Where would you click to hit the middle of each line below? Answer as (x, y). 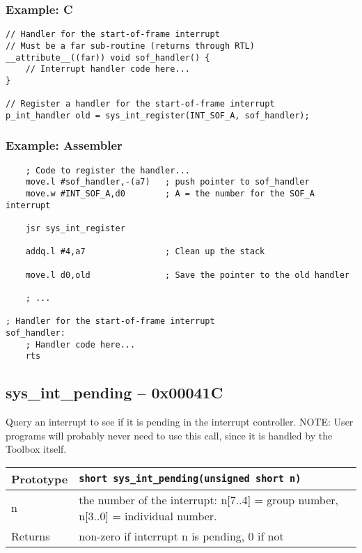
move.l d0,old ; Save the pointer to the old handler (187, 275)
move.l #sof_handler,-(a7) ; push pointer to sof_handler (167, 182)
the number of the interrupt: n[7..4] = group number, (208, 499)
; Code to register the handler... (108, 170)
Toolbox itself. (36, 449)
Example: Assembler (64, 145)
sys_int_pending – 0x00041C (115, 392)
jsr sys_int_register (75, 228)
